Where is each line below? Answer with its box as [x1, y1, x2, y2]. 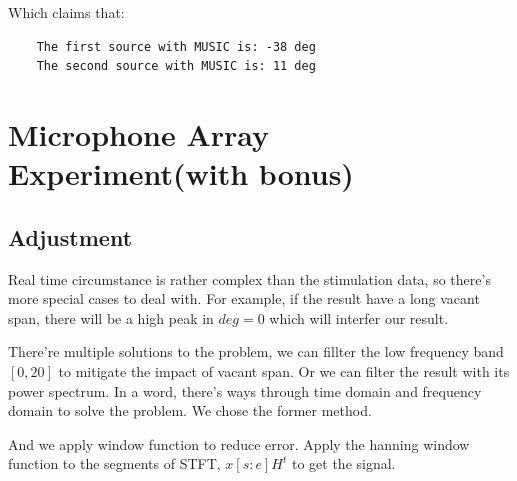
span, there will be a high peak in [8, 307, 214, 328]
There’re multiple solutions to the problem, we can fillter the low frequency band [8, 341, 504, 362]
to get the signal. [291, 453, 396, 474]
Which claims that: [8, 2, 125, 22]
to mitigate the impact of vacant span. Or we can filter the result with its [58, 360, 510, 381]
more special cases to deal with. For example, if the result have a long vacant [8, 288, 480, 309]
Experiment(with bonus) [8, 153, 354, 194]
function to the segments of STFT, [8, 453, 221, 474]
